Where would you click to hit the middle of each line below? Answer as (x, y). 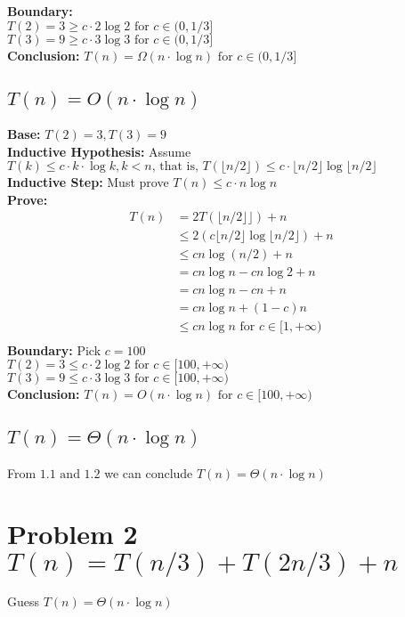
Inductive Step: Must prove (88, 182)
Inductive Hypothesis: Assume (99, 151)
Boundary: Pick (54, 349)
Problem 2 (73, 534)
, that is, (175, 167)
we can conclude (149, 472)
